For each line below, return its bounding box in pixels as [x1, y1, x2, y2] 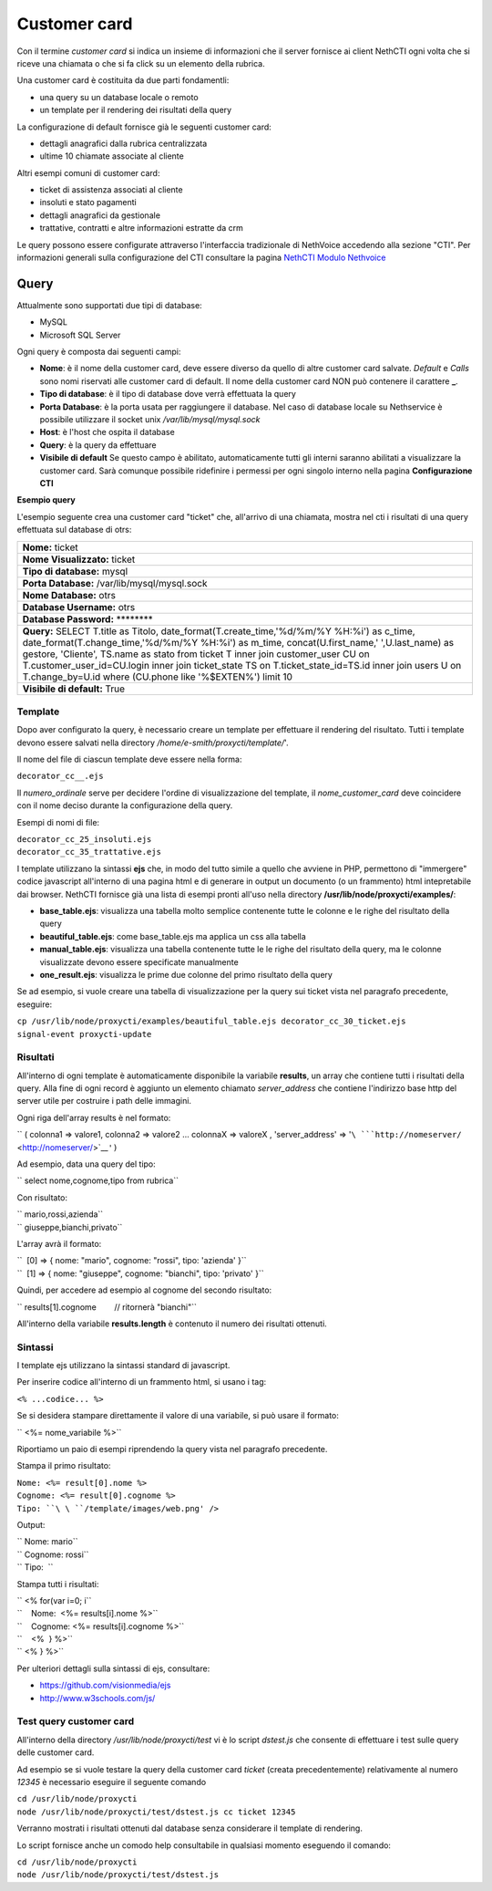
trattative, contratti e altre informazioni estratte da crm [39, 223, 243, 234]
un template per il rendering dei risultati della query [39, 105, 232, 116]
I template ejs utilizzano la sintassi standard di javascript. [16, 1360, 231, 1371]
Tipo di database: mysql [22, 565, 128, 577]
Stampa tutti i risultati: [16, 1578, 99, 1589]
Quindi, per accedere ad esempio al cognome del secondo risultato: [16, 1284, 272, 1295]
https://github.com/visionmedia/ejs [39, 1679, 171, 1691]
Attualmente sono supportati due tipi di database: [16, 299, 202, 310]
